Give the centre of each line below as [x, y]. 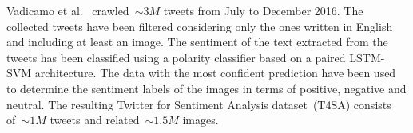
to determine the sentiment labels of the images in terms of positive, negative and [206, 88]
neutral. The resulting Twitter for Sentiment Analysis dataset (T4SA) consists [199, 104]
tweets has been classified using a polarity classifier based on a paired [176, 57]
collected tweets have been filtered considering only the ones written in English [200, 26]
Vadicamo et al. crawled [68, 10]
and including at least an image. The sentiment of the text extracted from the [197, 42]
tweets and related [95, 120]
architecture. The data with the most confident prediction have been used [215, 73]
